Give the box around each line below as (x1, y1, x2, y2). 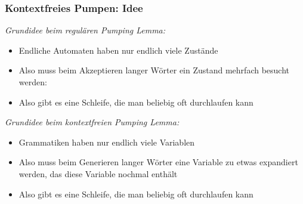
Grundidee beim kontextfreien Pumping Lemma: (5, 116, 180, 128)
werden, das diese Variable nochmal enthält (18, 167, 178, 180)
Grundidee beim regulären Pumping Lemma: (5, 24, 166, 36)
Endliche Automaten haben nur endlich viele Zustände (18, 44, 218, 56)
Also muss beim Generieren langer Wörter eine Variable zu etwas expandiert (18, 156, 298, 168)
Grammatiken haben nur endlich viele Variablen (18, 135, 195, 148)
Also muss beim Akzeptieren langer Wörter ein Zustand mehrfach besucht (18, 64, 290, 76)
